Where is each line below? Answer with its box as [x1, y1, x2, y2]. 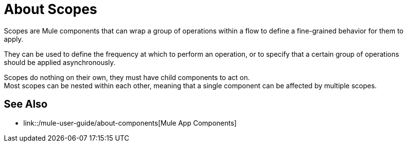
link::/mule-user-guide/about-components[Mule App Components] [23, 118, 237, 127]
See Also [4, 98, 48, 111]
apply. [4, 34, 23, 43]
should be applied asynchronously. [4, 58, 116, 66]
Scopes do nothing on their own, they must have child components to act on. [4, 73, 250, 81]
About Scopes [4, 1, 98, 17]
